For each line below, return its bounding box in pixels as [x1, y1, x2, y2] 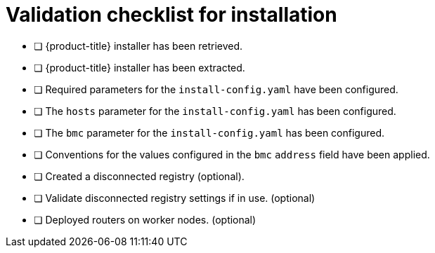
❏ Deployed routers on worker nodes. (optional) [34, 213, 257, 226]
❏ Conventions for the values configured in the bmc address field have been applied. [34, 148, 430, 160]
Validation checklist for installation [6, 3, 337, 27]
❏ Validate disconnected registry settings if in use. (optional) [34, 191, 316, 204]
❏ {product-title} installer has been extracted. [34, 61, 245, 74]
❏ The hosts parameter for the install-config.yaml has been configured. [34, 104, 396, 117]
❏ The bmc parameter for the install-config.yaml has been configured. [34, 126, 384, 139]
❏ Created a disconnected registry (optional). [34, 170, 245, 182]
